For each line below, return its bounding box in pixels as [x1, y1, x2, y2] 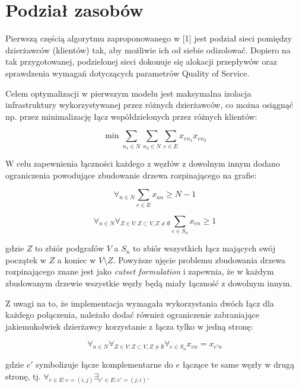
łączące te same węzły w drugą [182, 358, 295, 371]
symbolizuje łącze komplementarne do [36, 358, 173, 371]
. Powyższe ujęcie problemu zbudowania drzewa [113, 253, 286, 266]
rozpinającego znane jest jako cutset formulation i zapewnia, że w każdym [5, 265, 274, 278]
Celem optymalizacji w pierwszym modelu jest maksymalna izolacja [5, 87, 252, 99]
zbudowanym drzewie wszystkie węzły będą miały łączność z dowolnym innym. [5, 277, 292, 289]
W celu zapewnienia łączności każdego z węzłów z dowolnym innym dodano [5, 157, 280, 170]
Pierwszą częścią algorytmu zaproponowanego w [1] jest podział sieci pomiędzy [5, 32, 292, 44]
